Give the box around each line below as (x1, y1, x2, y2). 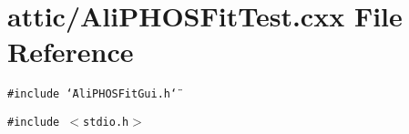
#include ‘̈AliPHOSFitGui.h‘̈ (7, 88, 178, 101)
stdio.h (83, 115, 129, 129)
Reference (7, 33, 134, 70)
